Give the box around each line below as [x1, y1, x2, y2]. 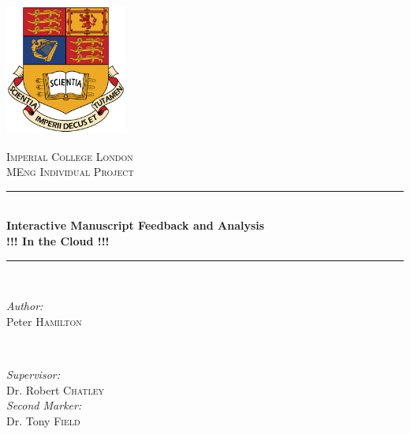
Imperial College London [6, 148, 133, 164]
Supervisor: [6, 366, 60, 383]
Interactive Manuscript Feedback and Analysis [6, 217, 265, 234]
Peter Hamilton [6, 312, 82, 329]
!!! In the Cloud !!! [6, 233, 110, 249]
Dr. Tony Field [6, 412, 80, 428]
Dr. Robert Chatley [6, 381, 105, 398]
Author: [6, 297, 43, 314]
